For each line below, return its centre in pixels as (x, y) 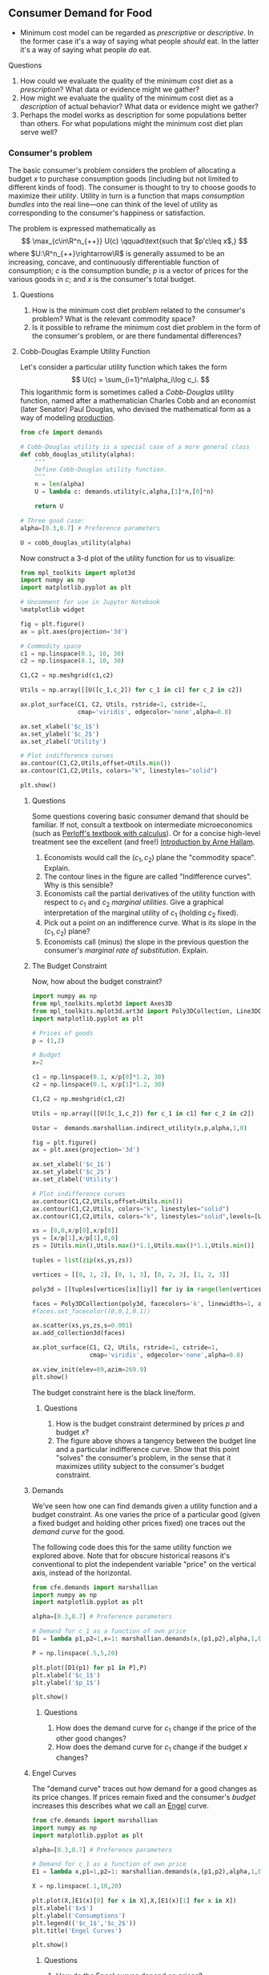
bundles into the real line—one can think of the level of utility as (113, 205)
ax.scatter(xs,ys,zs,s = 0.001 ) (82, 1326)
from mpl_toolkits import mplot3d (77, 573)
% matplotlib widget (52, 610)
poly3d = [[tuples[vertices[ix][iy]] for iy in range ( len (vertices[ (149, 1289)
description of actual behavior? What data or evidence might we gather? (139, 106)
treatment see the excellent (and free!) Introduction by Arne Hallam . (143, 842)
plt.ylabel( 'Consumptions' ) (78, 1916)
